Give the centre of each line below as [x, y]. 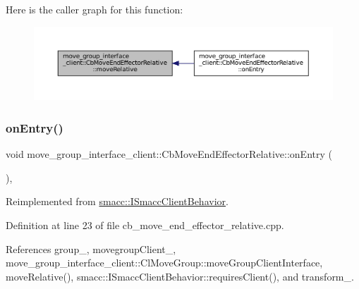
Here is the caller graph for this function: [95, 9]
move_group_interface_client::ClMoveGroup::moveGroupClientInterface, [164, 263]
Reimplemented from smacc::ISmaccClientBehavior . [117, 201]
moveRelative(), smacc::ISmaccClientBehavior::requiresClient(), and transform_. [180, 276]
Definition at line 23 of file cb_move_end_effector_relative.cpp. [145, 225]
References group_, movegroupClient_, [91, 248]
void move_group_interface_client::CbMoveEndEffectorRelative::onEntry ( [169, 154]
